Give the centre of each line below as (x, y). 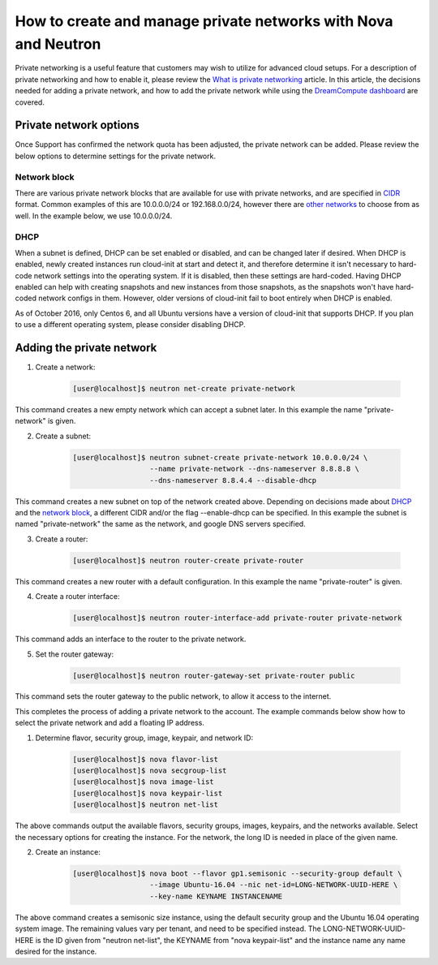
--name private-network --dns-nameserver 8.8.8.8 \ (255, 469)
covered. (30, 102)
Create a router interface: (78, 597)
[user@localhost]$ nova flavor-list (146, 759)
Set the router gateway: (74, 654)
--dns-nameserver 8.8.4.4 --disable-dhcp (233, 480)
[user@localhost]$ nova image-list (143, 782)
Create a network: (65, 367)
